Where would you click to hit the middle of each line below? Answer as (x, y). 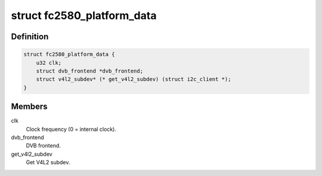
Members (29, 107)
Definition (30, 37)
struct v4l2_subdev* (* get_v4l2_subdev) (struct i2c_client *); (134, 79)
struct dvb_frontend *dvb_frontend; (89, 71)
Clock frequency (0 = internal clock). (71, 129)
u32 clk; (49, 63)
